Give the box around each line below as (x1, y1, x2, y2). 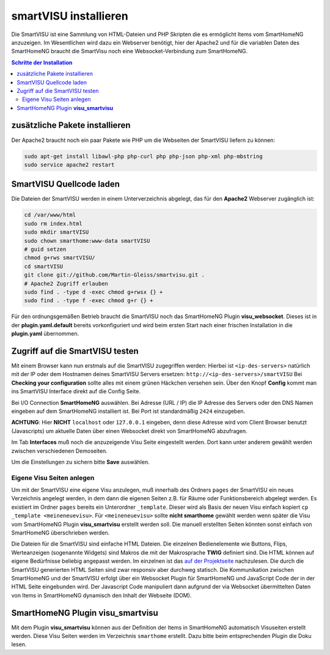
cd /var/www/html (24, 212, 76, 218)
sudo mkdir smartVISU (24, 229, 89, 235)
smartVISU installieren (11, 9, 128, 23)
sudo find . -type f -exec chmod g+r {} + (24, 297, 153, 304)
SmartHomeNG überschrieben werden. (11, 529, 110, 536)
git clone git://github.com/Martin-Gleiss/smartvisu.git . (24, 272, 205, 278)
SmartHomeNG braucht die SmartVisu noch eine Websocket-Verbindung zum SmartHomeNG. (11, 48, 248, 55)
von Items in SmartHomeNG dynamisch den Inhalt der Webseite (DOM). (11, 591, 192, 599)
